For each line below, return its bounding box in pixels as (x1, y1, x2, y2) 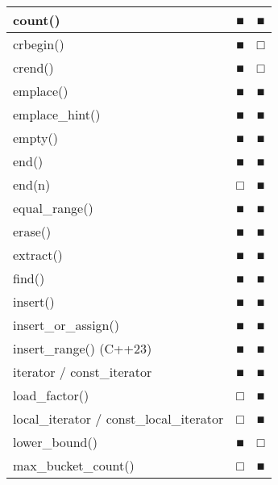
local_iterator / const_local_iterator (13, 409, 224, 428)
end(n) (13, 175, 51, 194)
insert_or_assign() (13, 316, 119, 334)
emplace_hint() (13, 105, 101, 123)
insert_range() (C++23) (13, 339, 152, 357)
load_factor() (13, 386, 89, 404)
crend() (13, 58, 54, 77)
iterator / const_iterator (13, 362, 152, 381)
